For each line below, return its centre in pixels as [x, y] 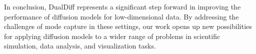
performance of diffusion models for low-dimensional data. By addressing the [121, 16]
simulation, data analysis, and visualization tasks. [80, 46]
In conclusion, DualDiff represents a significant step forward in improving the [122, 6]
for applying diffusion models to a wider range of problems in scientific [112, 36]
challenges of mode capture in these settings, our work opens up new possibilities [128, 26]
